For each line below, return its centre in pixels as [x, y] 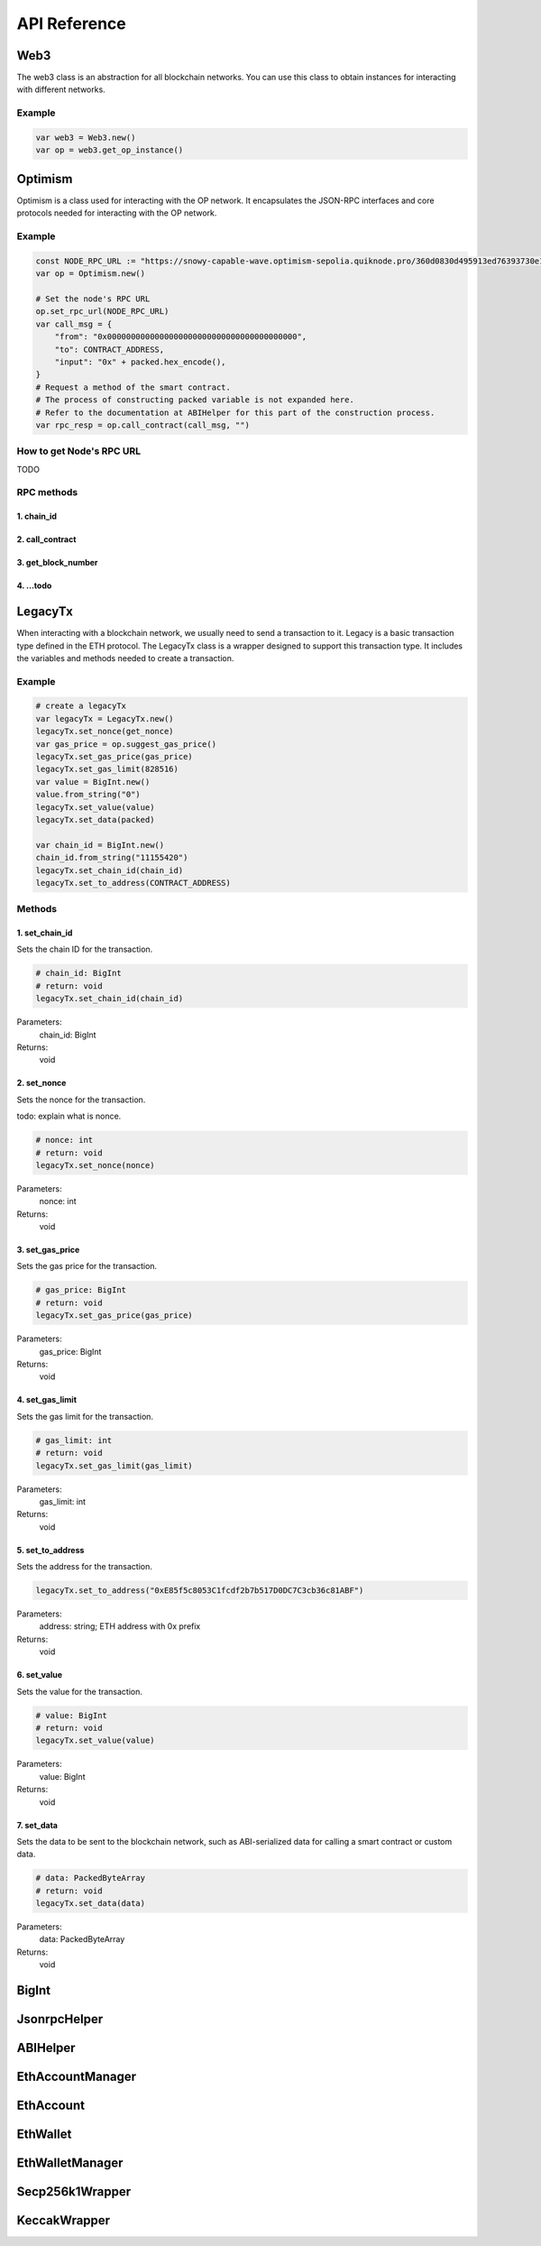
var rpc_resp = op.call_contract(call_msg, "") [142, 425]
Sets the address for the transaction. [85, 1567]
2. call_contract [46, 539]
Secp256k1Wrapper [74, 2192]
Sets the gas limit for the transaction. [85, 1416]
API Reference [71, 23]
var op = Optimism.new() [91, 274]
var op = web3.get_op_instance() [110, 150]
